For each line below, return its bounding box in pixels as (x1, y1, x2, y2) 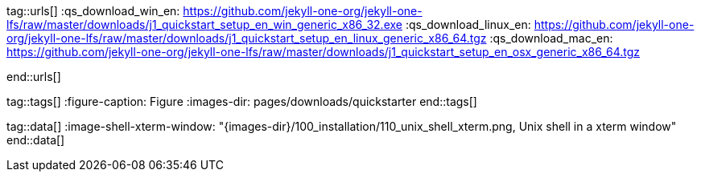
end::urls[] (6, 70, 61, 83)
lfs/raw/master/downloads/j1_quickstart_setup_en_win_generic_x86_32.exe (6, 18, 402, 31)
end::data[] (6, 133, 65, 147)
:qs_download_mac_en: (489, 31, 613, 45)
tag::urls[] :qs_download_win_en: (6, 4, 180, 18)
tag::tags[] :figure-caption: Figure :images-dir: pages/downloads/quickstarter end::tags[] (6, 95, 477, 108)
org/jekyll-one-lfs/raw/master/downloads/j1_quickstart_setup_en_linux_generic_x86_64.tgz (6, 31, 487, 45)
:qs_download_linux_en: (405, 18, 531, 31)
